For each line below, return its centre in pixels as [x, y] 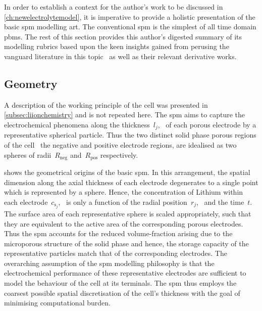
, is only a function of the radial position [123, 202]
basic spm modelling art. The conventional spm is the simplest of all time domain [130, 27]
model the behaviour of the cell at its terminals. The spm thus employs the [120, 283]
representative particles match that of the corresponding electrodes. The [116, 253]
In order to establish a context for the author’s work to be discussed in [114, 7]
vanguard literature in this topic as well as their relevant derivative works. [120, 56]
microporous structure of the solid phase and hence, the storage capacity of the [126, 243]
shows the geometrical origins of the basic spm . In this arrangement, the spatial [127, 172]
